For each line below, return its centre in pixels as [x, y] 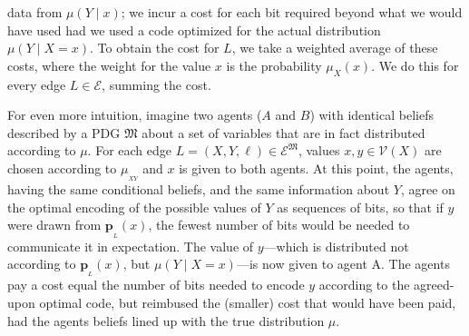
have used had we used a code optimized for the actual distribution [194, 30]
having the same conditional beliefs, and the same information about [199, 189]
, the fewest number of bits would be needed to [279, 225]
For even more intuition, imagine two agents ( [135, 115]
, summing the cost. [156, 84]
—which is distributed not [336, 246]
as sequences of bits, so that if [360, 207]
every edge [37, 84]
